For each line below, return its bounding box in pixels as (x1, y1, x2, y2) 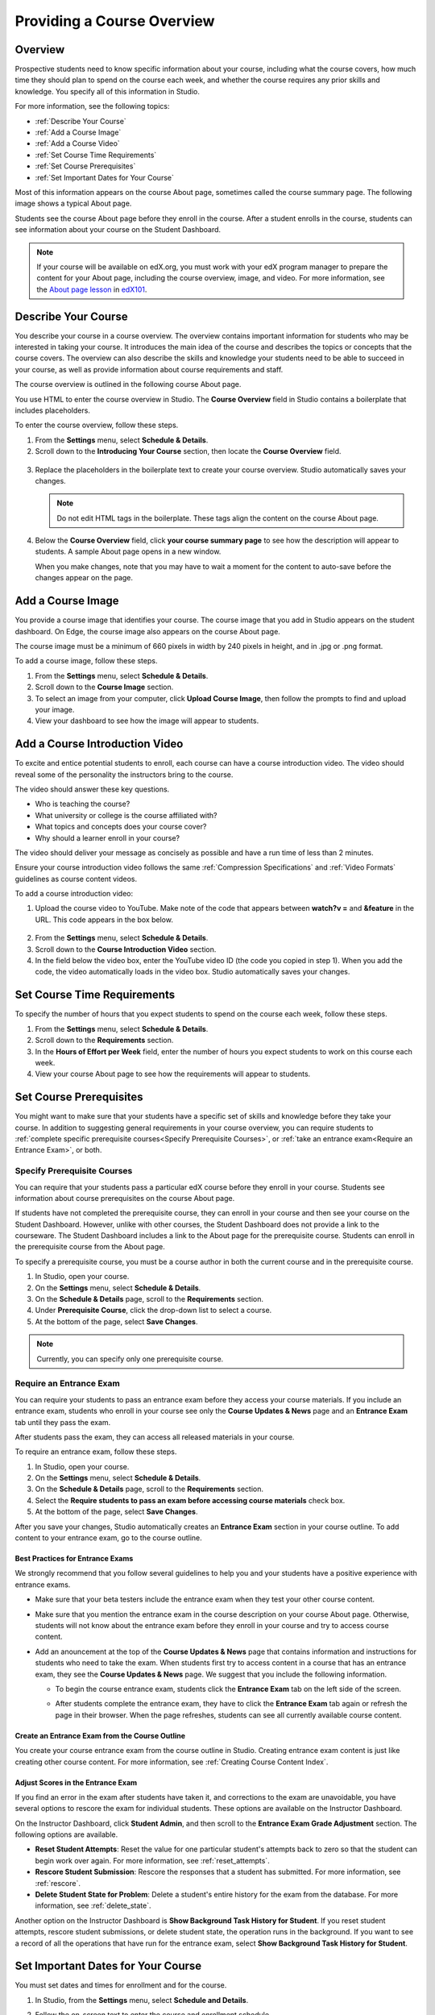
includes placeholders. (14, 405, 90, 415)
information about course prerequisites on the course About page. (14, 1193, 235, 1203)
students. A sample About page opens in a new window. (35, 546, 222, 556)
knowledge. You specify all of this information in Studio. (14, 86, 201, 96)
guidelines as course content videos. (14, 874, 138, 883)
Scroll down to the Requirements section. (35, 1036, 174, 1045)
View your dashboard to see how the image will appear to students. (35, 716, 259, 725)
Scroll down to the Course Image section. (35, 682, 174, 692)
